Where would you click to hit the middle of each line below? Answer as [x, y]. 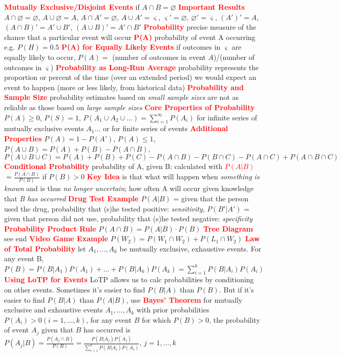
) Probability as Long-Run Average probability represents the [155, 67]
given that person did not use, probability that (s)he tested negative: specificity [128, 218]
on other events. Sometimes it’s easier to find [75, 289]
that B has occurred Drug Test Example [71, 198]
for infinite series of [227, 117]
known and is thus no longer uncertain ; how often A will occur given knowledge [129, 188]
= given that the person [211, 198]
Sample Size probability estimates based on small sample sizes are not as [122, 97]
